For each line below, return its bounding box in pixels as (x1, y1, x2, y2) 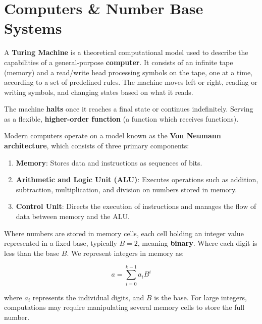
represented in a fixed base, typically (4, 238, 117, 248)
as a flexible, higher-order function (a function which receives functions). (4, 113, 239, 124)
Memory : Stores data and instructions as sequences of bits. (16, 157, 202, 168)
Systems (4, 18, 62, 38)
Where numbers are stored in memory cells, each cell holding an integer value (4, 228, 244, 238)
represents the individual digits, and (32, 292, 144, 302)
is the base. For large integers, (154, 292, 247, 302)
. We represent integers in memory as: (67, 247, 184, 258)
